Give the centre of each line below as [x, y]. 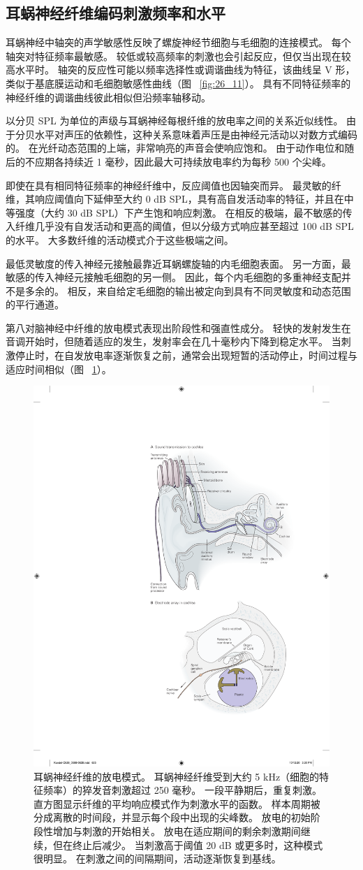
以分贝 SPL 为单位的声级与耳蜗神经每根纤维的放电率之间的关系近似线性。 [175, 121]
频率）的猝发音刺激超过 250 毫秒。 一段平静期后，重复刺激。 [182, 790]
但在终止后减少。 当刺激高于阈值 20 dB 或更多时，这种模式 [188, 844]
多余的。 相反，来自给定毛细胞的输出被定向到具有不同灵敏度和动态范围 [188, 290]
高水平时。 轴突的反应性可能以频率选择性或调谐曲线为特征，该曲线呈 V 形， [180, 70]
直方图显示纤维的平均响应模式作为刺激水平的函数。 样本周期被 [177, 803]
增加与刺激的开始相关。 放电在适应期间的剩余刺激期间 [177, 831]
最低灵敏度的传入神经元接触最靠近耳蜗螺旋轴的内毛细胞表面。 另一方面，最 [178, 263]
